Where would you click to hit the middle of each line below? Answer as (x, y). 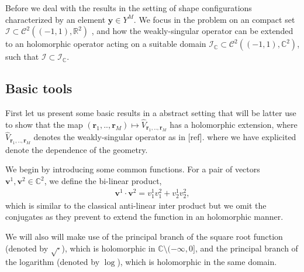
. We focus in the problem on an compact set (214, 19)
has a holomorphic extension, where (234, 124)
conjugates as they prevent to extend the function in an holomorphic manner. (144, 217)
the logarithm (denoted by (53, 262)
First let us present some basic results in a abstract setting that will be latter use (151, 112)
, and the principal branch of (246, 248)
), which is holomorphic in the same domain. (197, 262)
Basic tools (39, 88)
